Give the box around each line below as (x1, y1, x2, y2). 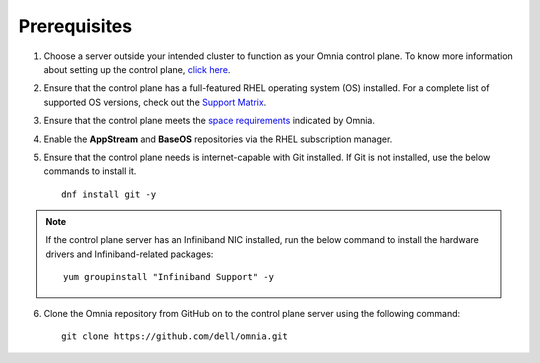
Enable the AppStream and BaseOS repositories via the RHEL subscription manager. (43, 133, 393, 145)
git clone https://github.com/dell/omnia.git (61, 331, 289, 342)
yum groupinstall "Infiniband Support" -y (63, 271, 275, 283)
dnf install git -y (61, 188, 157, 200)
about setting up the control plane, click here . (43, 63, 231, 75)
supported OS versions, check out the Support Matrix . (43, 96, 267, 108)
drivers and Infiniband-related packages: (45, 248, 214, 260)
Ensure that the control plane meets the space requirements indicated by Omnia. (43, 115, 375, 127)
